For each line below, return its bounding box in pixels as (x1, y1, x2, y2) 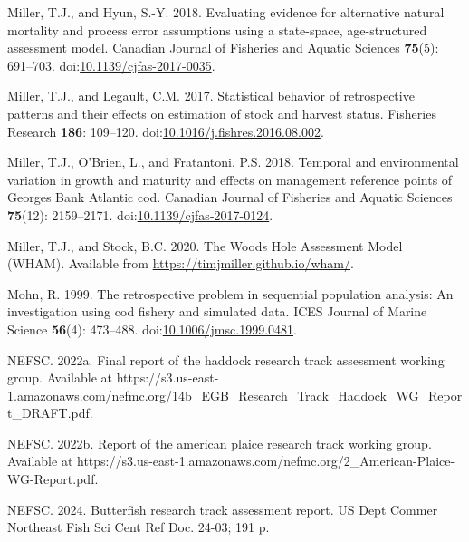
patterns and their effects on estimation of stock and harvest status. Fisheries (7, 103, 436, 122)
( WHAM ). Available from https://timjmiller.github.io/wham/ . (7, 254, 354, 273)
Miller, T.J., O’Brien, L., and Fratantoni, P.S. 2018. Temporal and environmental (7, 152, 459, 171)
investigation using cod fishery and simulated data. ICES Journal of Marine (7, 302, 427, 321)
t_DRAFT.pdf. (7, 403, 93, 422)
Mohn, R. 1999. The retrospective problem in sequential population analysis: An (7, 284, 454, 303)
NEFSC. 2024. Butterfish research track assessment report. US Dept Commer (7, 499, 438, 518)
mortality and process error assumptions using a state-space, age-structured (7, 20, 427, 39)
